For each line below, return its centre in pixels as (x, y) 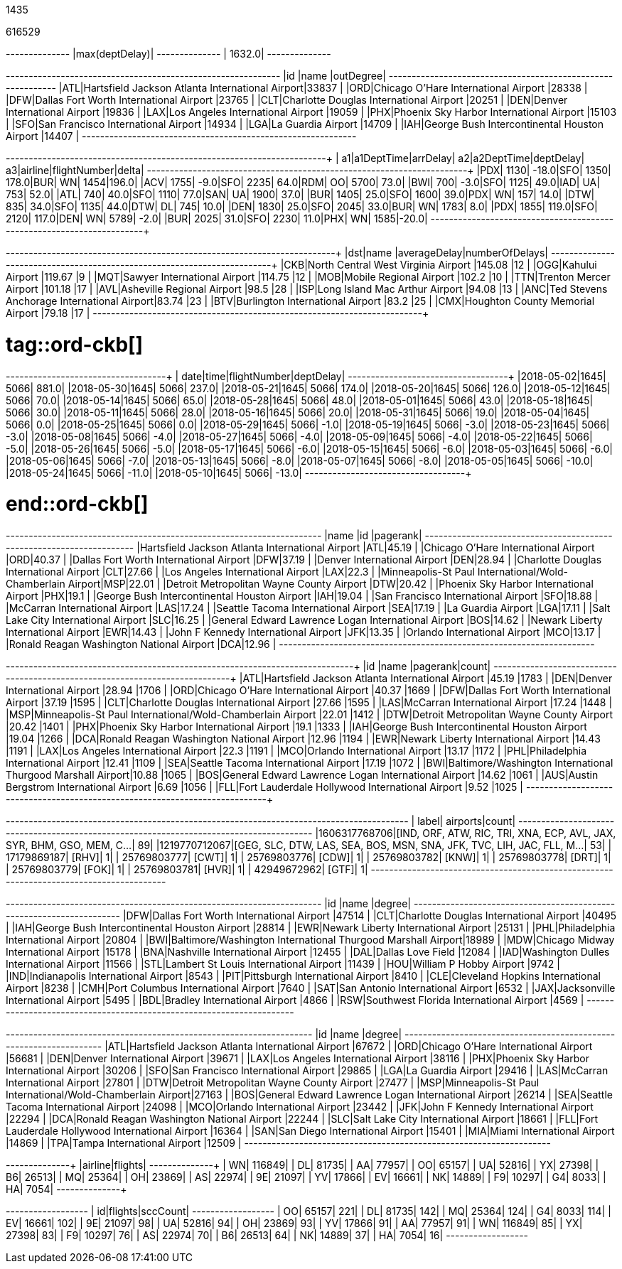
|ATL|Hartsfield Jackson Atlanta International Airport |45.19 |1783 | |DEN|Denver (426, 678)
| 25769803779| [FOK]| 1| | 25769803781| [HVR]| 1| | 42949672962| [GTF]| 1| (187, 869)
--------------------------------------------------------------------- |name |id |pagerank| (214, 535)
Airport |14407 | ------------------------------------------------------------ (181, 136)
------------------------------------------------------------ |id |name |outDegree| (196, 76)
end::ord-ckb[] (77, 504)
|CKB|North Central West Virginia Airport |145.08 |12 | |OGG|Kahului (439, 265)
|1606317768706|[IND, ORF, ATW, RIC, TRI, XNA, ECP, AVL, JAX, (466, 833)
